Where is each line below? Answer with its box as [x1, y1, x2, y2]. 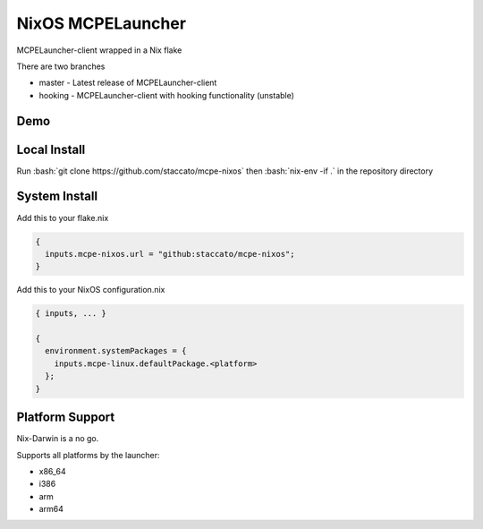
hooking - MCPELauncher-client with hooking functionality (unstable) [38, 90, 295, 100]
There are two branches [16, 61, 106, 72]
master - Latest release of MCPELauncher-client [38, 77, 217, 89]
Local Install [16, 141, 86, 157]
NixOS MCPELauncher [16, 13, 187, 33]
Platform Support [16, 410, 115, 425]
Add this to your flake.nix [16, 212, 109, 223]
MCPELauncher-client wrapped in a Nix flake [16, 45, 182, 55]
